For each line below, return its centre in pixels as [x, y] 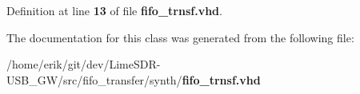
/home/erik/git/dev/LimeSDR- [84, 64]
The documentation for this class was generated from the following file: [180, 37]
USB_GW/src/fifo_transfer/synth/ [94, 79]
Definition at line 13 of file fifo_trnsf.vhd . [114, 10]
